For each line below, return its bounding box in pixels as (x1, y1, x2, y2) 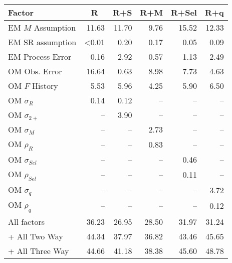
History (32, 80, 58, 91)
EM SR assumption (8, 36, 77, 48)
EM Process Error (8, 51, 72, 62)
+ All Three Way (8, 244, 69, 256)
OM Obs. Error (8, 65, 62, 77)
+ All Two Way (8, 230, 63, 242)
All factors (8, 215, 45, 227)
